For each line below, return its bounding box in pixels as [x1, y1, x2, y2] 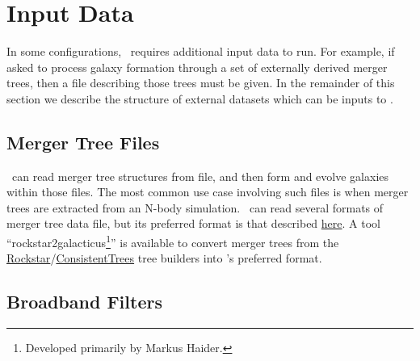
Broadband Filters [6, 289, 162, 314]
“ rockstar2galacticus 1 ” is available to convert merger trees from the [6, 232, 339, 250]
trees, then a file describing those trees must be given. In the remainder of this [6, 74, 395, 91]
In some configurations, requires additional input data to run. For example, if [6, 43, 395, 60]
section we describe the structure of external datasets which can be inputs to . [6, 90, 393, 107]
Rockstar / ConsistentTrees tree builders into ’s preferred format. [6, 250, 322, 267]
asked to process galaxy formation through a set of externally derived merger [6, 58, 388, 75]
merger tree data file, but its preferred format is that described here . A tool [6, 215, 380, 232]
